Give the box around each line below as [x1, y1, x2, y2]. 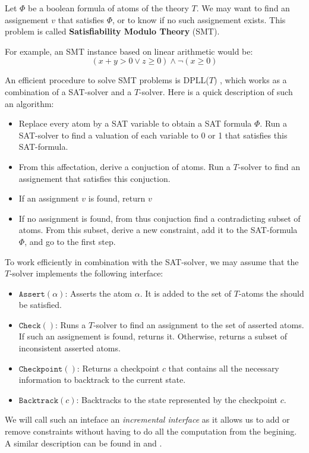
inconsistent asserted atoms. [18, 342, 121, 354]
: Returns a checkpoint [77, 361, 160, 374]
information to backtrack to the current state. [18, 373, 186, 386]
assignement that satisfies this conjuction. [18, 172, 171, 184]
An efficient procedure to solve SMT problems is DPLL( [5, 74, 209, 86]
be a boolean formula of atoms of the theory [28, 2, 189, 14]
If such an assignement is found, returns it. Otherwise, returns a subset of [18, 330, 288, 342]
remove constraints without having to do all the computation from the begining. [5, 425, 297, 438]
